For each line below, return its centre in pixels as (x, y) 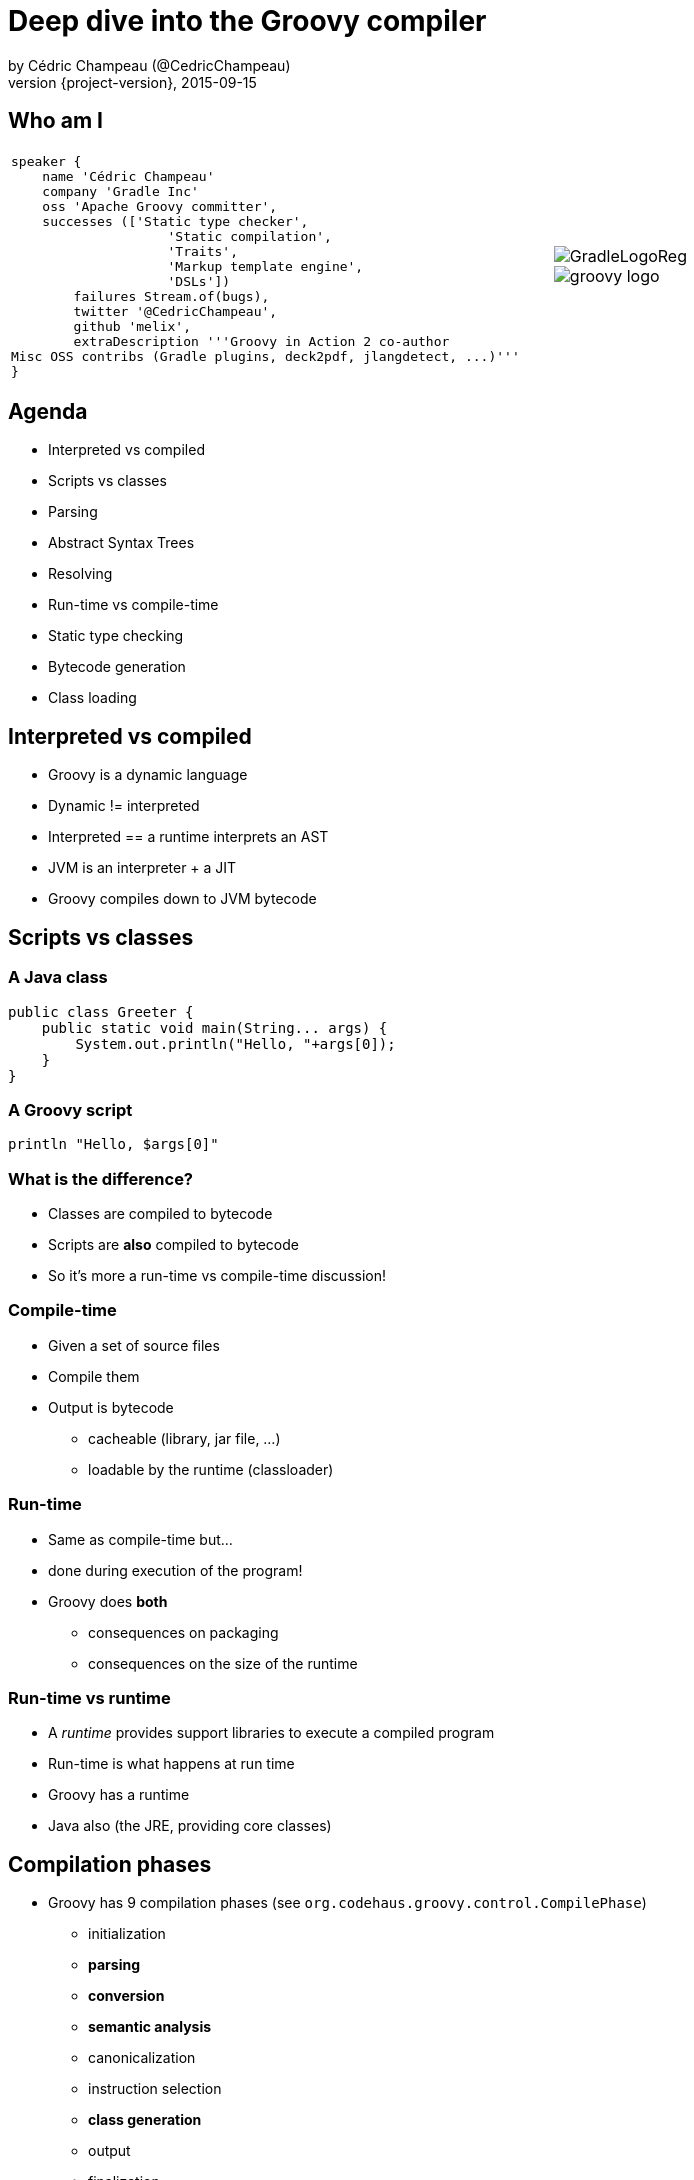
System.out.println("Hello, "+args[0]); (235, 1043)
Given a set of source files (134, 1345)
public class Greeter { (101, 1011)
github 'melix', (132, 326)
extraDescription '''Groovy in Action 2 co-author (261, 341)
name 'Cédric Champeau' (128, 176)
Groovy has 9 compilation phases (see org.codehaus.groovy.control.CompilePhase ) (347, 1903)
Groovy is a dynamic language (148, 775)
